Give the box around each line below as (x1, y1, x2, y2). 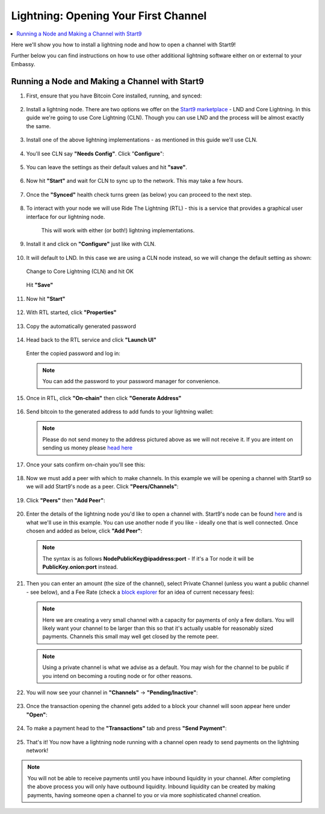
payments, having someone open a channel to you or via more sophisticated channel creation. (27, 791, 261, 798)
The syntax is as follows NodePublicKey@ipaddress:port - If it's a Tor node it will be (42, 555, 254, 562)
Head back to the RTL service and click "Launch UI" (26, 336, 156, 344)
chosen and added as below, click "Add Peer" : (26, 527, 143, 534)
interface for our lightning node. (26, 213, 105, 220)
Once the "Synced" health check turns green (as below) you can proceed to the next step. (26, 191, 252, 198)
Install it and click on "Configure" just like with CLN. (26, 241, 156, 248)
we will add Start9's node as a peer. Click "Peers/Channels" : (26, 483, 179, 490)
